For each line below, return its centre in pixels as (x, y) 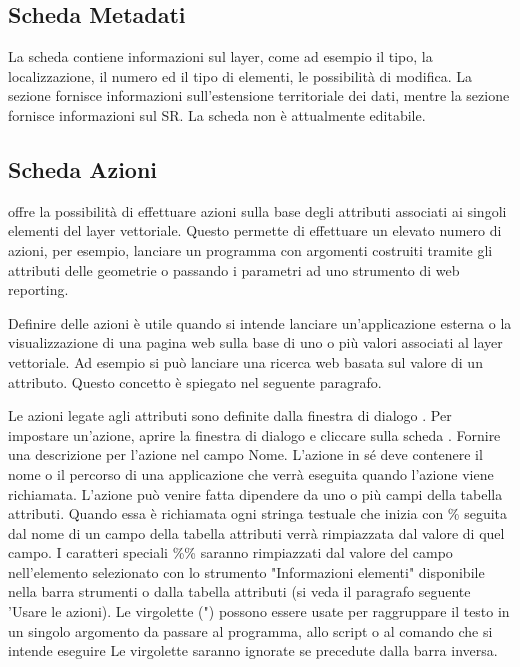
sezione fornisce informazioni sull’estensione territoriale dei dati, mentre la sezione (259, 95)
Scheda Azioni (83, 168)
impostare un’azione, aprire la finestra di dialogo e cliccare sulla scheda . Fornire (254, 434)
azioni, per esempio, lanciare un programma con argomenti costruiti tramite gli (250, 249)
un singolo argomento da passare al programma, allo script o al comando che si (250, 630)
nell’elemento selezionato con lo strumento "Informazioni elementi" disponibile (246, 571)
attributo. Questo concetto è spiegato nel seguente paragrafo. (195, 381)
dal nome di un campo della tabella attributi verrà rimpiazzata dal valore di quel (256, 532)
